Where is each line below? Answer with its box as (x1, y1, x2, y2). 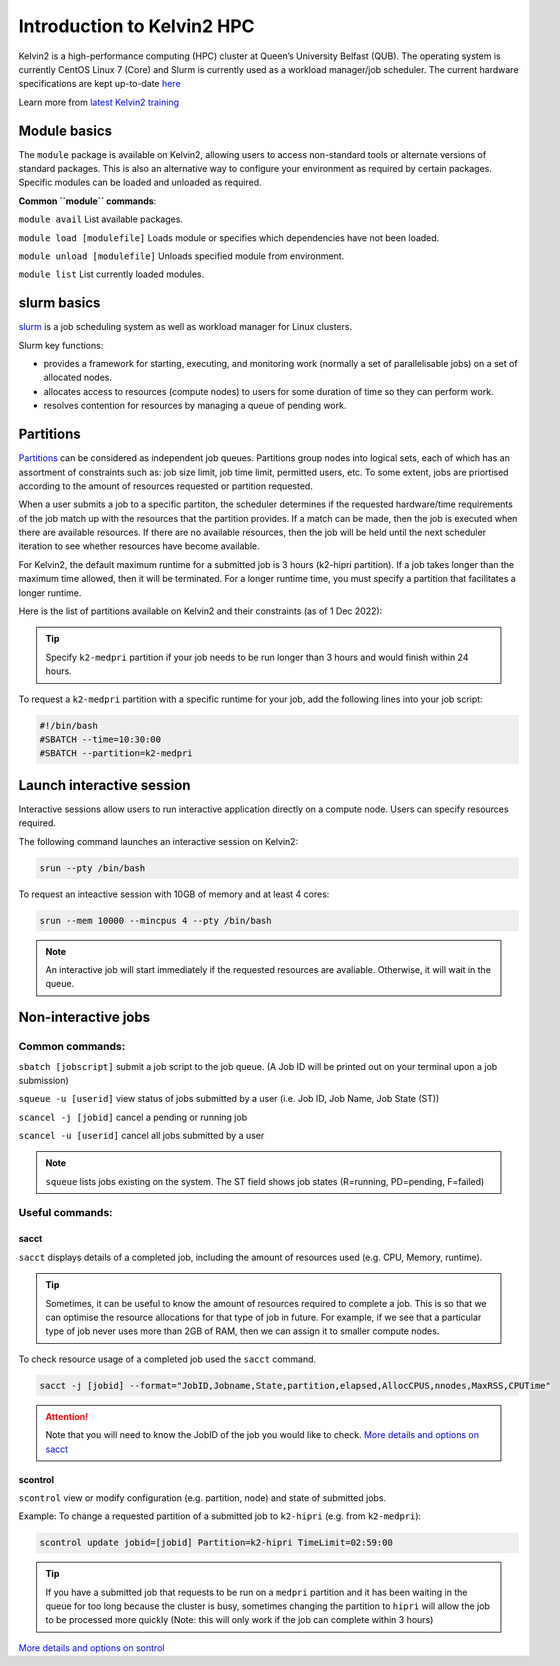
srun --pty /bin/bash (39, 862, 146, 874)
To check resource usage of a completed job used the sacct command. (18, 1353, 317, 1365)
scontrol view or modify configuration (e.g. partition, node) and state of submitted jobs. (18, 1491, 387, 1504)
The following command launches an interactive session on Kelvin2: (18, 835, 299, 847)
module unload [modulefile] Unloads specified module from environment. (18, 250, 345, 262)
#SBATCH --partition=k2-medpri (39, 748, 194, 759)
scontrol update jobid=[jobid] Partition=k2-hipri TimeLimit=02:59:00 (39, 1537, 394, 1549)
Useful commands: (18, 1205, 114, 1219)
